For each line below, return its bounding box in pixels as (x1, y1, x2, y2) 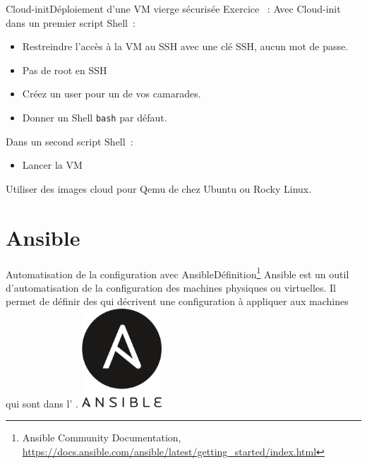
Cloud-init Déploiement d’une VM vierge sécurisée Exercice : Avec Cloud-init (6, 1, 341, 16)
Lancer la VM (22, 157, 83, 172)
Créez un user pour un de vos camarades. (22, 86, 201, 101)
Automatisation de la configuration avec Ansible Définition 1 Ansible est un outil (6, 264, 349, 281)
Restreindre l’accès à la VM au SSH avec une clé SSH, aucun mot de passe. (22, 39, 349, 54)
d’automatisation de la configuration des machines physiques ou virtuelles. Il (6, 280, 337, 295)
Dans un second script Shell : (6, 133, 133, 148)
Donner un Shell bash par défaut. (22, 109, 167, 124)
